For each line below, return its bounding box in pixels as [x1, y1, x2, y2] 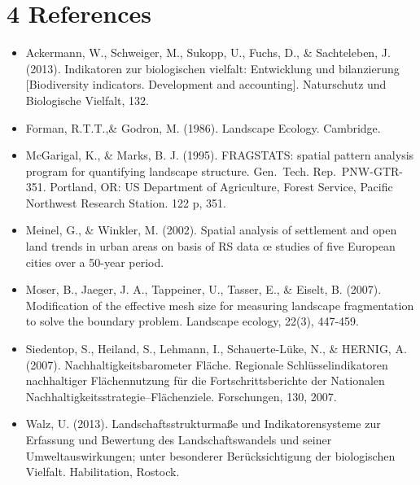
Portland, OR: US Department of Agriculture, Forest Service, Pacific [50, 178, 393, 195]
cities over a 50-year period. [25, 253, 164, 270]
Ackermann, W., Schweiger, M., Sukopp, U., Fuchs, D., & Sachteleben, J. [25, 44, 391, 61]
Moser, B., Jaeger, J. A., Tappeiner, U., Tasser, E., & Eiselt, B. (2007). [25, 281, 382, 298]
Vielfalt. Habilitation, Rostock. [25, 463, 180, 480]
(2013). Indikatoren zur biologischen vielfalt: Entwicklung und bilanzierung [25, 59, 400, 76]
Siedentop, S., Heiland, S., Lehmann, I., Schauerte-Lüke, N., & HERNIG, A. [25, 340, 407, 357]
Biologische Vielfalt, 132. [25, 91, 149, 108]
